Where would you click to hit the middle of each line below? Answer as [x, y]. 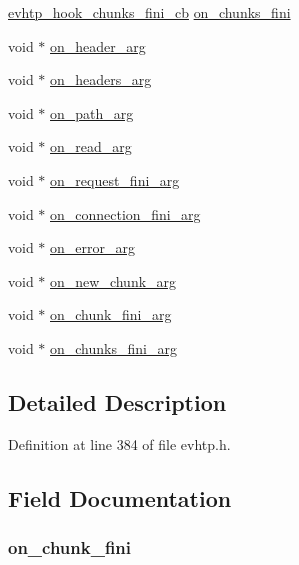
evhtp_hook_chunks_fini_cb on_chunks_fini [149, 12]
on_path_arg [92, 112]
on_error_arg [92, 247]
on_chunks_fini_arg [113, 347]
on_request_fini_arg [115, 179]
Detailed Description [117, 401]
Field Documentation [120, 497]
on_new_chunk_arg [113, 280]
